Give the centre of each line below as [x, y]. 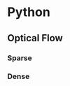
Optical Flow [35, 38]
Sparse [20, 58]
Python [29, 12]
